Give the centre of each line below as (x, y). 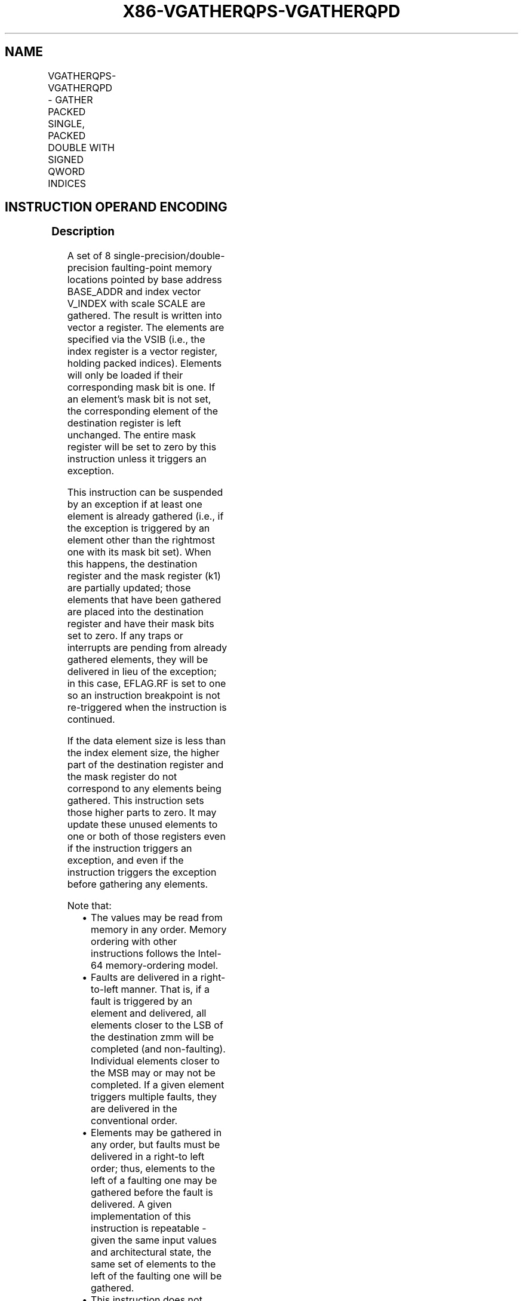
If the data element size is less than (146, 741)
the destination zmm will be (153, 1037)
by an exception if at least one (135, 504)
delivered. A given (131, 1205)
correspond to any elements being (144, 789)
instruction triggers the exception (142, 872)
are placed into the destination (135, 612)
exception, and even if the (125, 860)
